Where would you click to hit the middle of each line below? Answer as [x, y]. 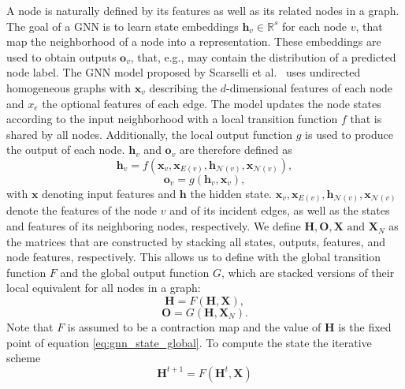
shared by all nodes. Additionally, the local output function [150, 134]
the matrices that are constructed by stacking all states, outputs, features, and [196, 241]
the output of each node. [66, 150]
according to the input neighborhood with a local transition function [172, 119]
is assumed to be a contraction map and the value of [194, 327]
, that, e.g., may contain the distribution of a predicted [263, 56]
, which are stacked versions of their [308, 272]
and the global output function [135, 272]
